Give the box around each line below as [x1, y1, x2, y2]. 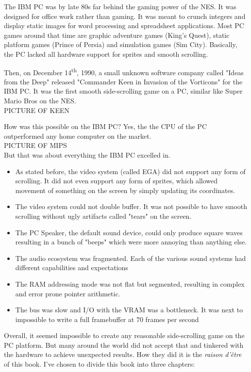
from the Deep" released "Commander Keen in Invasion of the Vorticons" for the [4, 76, 243, 86]
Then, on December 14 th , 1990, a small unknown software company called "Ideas [4, 65, 244, 77]
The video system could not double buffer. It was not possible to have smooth [15, 201, 248, 211]
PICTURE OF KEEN [4, 105, 69, 115]
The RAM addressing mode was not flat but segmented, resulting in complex [15, 278, 245, 289]
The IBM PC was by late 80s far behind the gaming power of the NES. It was [4, 1, 236, 11]
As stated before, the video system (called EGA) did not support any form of [15, 166, 246, 176]
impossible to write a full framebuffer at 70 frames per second [15, 314, 199, 324]
